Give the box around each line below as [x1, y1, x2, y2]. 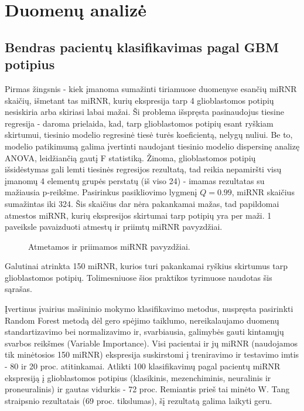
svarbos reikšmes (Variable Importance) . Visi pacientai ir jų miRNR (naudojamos [5, 337, 298, 349]
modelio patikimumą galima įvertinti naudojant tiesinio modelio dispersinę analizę [5, 140, 300, 152]
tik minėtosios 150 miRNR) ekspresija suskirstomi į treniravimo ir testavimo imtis [5, 348, 299, 361]
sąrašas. [5, 283, 32, 295]
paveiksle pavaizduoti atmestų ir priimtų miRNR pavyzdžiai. [5, 220, 223, 233]
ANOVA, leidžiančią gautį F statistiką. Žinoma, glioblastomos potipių [5, 151, 256, 164]
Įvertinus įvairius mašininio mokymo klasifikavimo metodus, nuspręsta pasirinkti [5, 303, 293, 315]
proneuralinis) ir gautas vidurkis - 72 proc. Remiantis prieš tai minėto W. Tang [5, 383, 290, 395]
